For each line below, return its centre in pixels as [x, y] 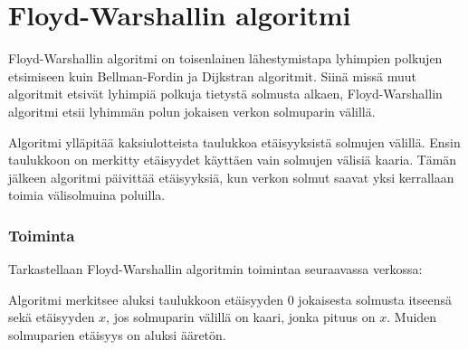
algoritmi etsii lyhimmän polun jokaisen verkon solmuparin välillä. [192, 111]
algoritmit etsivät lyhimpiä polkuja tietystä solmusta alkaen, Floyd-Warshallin [225, 94]
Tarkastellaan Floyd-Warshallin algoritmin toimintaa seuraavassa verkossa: [215, 269]
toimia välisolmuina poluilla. [87, 195]
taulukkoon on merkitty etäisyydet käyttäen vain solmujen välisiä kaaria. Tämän [233, 160]
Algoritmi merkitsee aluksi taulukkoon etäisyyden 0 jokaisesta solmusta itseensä [230, 299]
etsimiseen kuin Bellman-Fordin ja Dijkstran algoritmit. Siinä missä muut [213, 76]
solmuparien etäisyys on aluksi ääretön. [117, 334]
